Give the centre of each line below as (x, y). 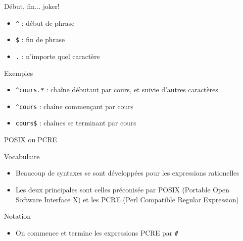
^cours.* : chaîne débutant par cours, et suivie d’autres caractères (117, 90)
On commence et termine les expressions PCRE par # (97, 232)
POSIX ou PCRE (31, 140)
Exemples (19, 73)
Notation (18, 216)
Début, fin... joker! (32, 6)
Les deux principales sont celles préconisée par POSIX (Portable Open (122, 189)
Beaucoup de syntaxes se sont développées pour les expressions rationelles (127, 173)
